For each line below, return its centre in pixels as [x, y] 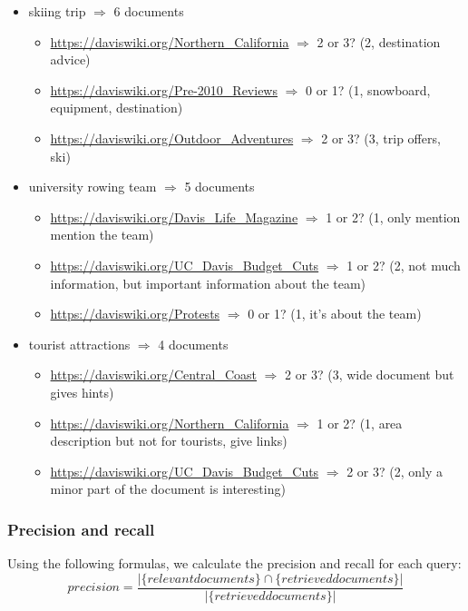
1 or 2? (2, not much [404, 265]
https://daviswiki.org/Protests [135, 314]
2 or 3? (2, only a [395, 471]
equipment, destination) [117, 108]
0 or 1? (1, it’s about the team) [335, 314]
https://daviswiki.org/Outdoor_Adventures [172, 138]
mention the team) [102, 235]
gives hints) [82, 392]
